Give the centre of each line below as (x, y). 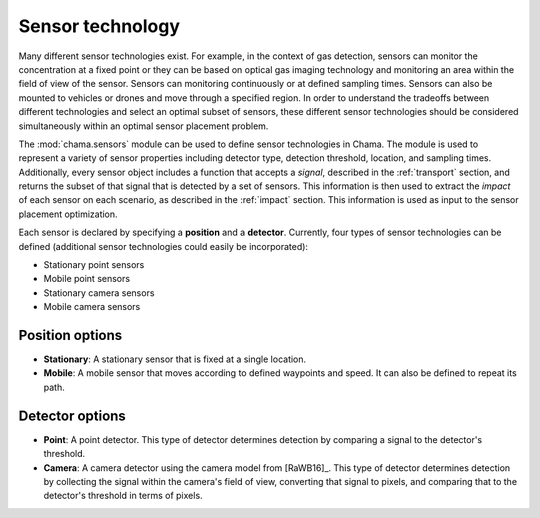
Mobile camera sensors (92, 307)
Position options (70, 335)
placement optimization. (68, 214)
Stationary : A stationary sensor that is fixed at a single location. (175, 359)
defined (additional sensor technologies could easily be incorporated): (163, 246)
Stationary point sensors (94, 265)
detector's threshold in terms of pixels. (123, 496)
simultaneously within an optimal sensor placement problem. (143, 126)
